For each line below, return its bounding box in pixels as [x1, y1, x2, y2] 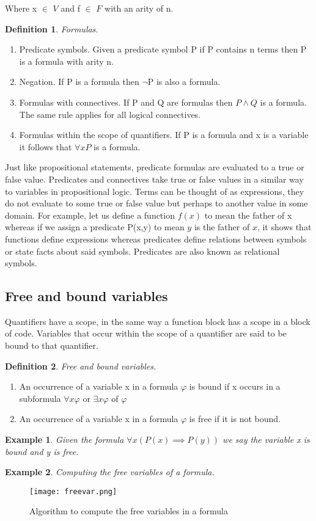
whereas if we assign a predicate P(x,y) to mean [5, 220, 185, 233]
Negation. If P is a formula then [19, 75, 139, 88]
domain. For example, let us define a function [5, 208, 175, 221]
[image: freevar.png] [29, 487, 117, 496]
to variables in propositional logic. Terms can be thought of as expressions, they [5, 184, 304, 197]
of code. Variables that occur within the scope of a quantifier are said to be [5, 327, 287, 340]
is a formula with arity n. [19, 54, 114, 67]
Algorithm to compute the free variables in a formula [29, 505, 228, 517]
